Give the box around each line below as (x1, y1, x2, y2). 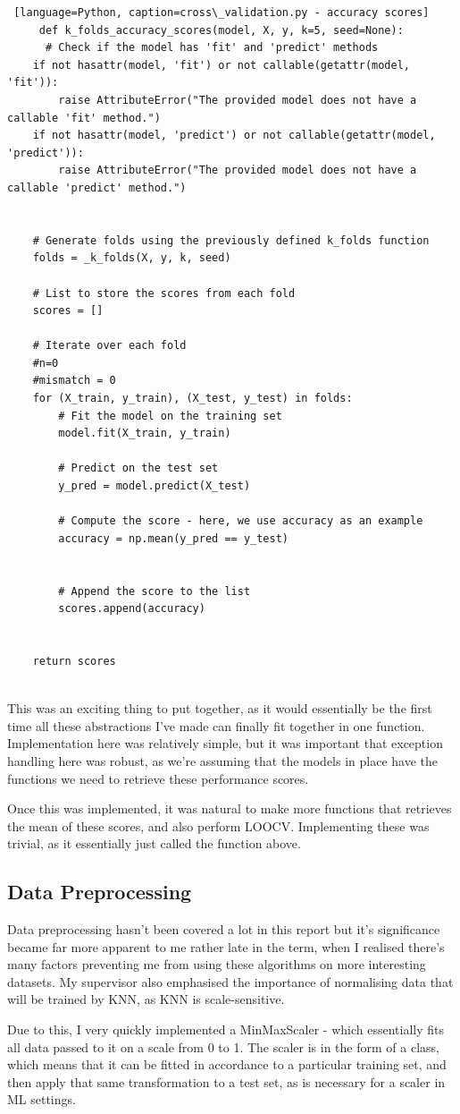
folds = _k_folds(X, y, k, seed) (32, 251, 231, 265)
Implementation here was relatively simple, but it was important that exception (7, 734, 443, 753)
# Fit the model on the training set (58, 409, 282, 422)
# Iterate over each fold (32, 339, 187, 353)
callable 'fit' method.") (7, 111, 161, 124)
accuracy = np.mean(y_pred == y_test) (58, 531, 289, 545)
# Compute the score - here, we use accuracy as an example (58, 514, 423, 528)
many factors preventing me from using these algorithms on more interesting (7, 955, 426, 974)
